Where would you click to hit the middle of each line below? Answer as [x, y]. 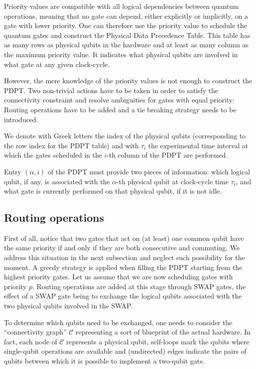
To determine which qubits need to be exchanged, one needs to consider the [118, 322]
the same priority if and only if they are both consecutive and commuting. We [122, 248]
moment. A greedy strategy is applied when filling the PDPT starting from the [123, 267]
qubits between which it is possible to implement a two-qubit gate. [104, 361]
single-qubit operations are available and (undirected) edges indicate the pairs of [125, 351]
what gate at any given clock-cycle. [57, 64]
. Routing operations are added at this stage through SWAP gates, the [139, 286]
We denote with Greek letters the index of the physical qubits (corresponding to [125, 136]
